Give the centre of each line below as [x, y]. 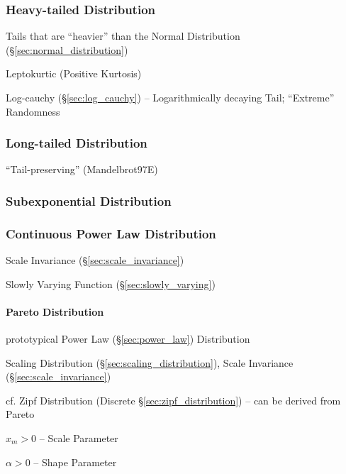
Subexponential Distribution [89, 200]
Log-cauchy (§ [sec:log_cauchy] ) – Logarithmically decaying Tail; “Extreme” [170, 97]
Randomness [33, 111]
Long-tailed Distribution [77, 143]
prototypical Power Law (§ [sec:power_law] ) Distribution [128, 339]
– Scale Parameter [79, 438]
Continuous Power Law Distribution [111, 233]
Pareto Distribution [55, 311]
